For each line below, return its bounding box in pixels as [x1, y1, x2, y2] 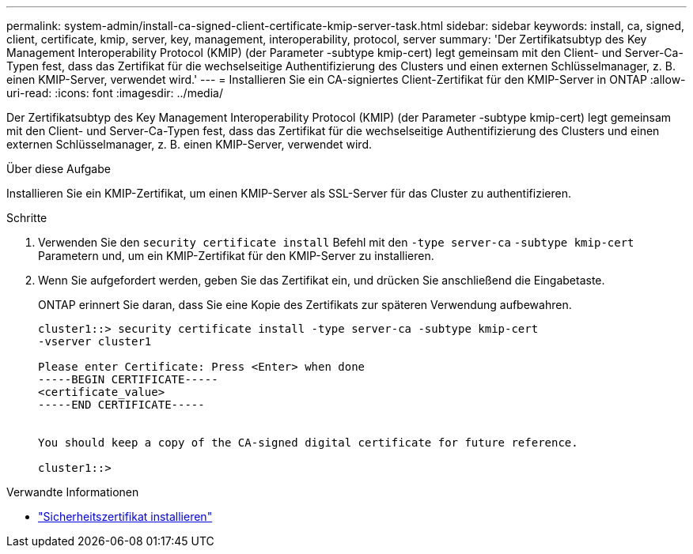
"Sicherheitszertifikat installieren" [38, 510, 213, 523]
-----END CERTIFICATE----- [38, 398, 205, 411]
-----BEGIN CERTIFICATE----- [38, 373, 218, 386]
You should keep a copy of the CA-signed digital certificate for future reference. [38, 436, 578, 449]
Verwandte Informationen [6, 485, 139, 499]
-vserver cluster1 [38, 335, 152, 348]
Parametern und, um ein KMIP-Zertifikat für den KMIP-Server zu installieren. [38, 249, 434, 262]
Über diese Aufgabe [6, 162, 111, 175]
